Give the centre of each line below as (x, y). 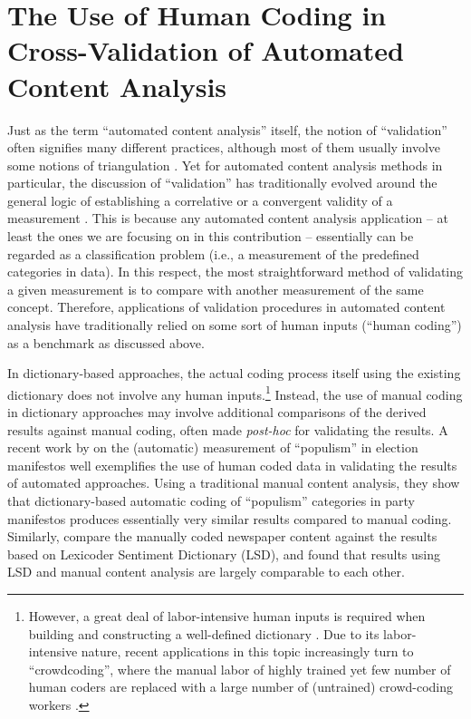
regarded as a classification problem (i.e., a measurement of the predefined (213, 253)
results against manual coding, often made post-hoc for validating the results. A (228, 429)
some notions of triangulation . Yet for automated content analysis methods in (225, 165)
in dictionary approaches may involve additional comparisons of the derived (217, 412)
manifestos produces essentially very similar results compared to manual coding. (230, 518)
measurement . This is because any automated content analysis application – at (228, 218)
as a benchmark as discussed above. (106, 342)
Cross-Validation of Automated (206, 50)
